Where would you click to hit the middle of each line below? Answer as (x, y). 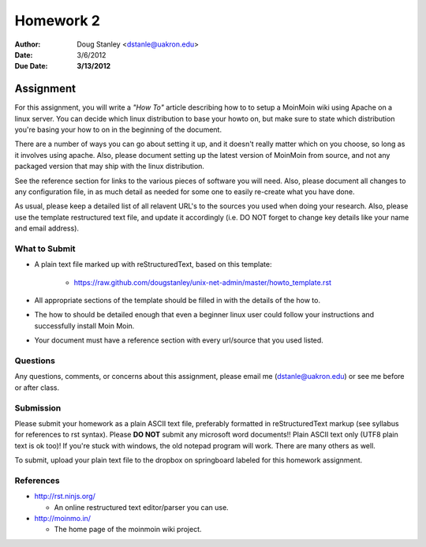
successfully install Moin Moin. (84, 326)
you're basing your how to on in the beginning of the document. (118, 129)
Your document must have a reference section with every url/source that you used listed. (179, 340)
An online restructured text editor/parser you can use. (141, 507)
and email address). (47, 228)
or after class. (37, 388)
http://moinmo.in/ (62, 518)
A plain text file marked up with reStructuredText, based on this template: (153, 264)
